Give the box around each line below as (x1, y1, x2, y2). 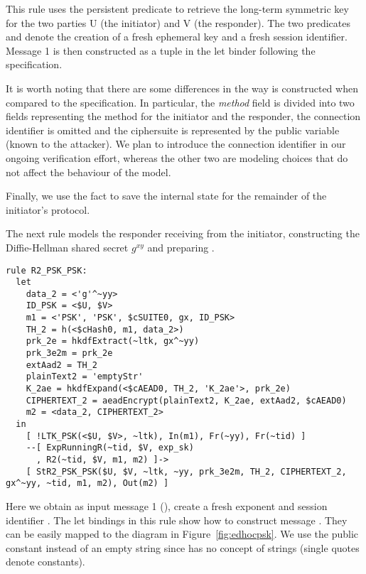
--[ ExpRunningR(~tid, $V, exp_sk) (26, 443, 194, 453)
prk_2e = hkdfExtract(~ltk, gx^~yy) (26, 336, 200, 347)
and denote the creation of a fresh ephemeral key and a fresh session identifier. (6, 29, 348, 44)
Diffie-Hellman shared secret (6, 239, 129, 254)
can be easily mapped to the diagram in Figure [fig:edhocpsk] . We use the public (6, 526, 358, 541)
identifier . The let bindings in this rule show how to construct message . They (6, 512, 348, 527)
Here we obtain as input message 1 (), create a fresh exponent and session (6, 498, 328, 513)
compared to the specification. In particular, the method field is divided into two (6, 94, 355, 109)
